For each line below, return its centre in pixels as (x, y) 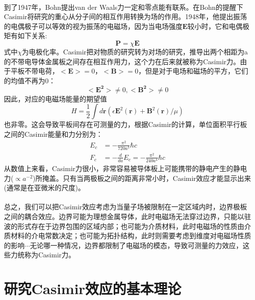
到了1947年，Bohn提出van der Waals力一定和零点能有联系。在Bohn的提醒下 (124, 7)
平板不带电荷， (35, 71)
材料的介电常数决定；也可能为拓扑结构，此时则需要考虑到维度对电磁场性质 (131, 236)
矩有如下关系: (25, 36)
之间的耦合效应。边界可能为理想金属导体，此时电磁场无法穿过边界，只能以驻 (127, 216)
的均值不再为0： (30, 80)
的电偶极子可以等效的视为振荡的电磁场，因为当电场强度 (93, 26)
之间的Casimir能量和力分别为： (53, 134)
